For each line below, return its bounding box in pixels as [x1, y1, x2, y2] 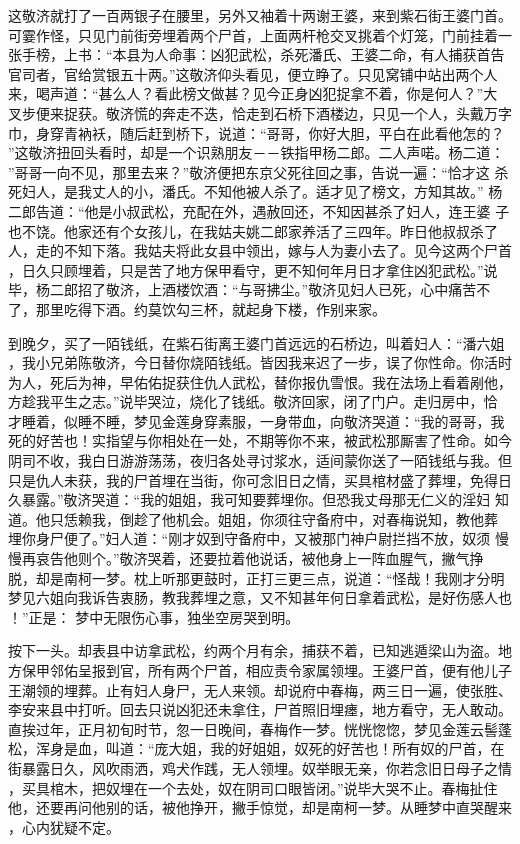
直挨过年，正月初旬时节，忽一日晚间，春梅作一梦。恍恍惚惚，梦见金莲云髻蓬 [8, 718, 512, 739]
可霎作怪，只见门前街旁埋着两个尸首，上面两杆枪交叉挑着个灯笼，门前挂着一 [8, 24, 512, 45]
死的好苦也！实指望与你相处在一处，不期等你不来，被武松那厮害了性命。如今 [8, 430, 512, 451]
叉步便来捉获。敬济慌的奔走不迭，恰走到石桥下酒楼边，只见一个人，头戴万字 [8, 102, 512, 123]
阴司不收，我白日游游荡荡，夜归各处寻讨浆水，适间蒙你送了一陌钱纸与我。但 [8, 450, 512, 471]
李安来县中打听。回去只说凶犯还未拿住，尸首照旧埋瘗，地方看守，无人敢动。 [8, 699, 512, 720]
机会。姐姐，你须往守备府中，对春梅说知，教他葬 [175, 508, 498, 529]
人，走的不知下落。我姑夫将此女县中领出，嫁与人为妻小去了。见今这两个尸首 [8, 240, 512, 261]
